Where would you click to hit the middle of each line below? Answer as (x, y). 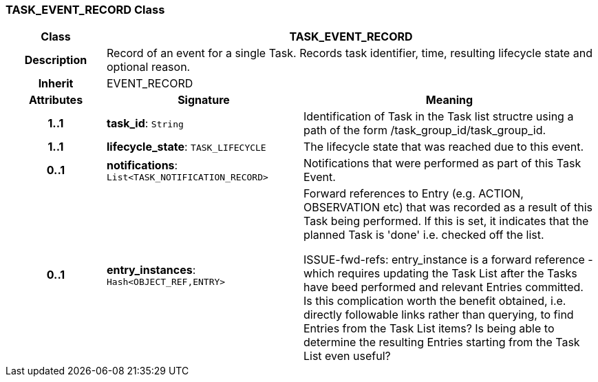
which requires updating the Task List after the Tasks (440, 274)
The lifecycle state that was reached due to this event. (444, 147)
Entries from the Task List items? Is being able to (429, 329)
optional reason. (148, 67)
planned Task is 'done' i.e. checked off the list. (424, 235)
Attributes (56, 100)
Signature (204, 100)
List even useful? (347, 356)
